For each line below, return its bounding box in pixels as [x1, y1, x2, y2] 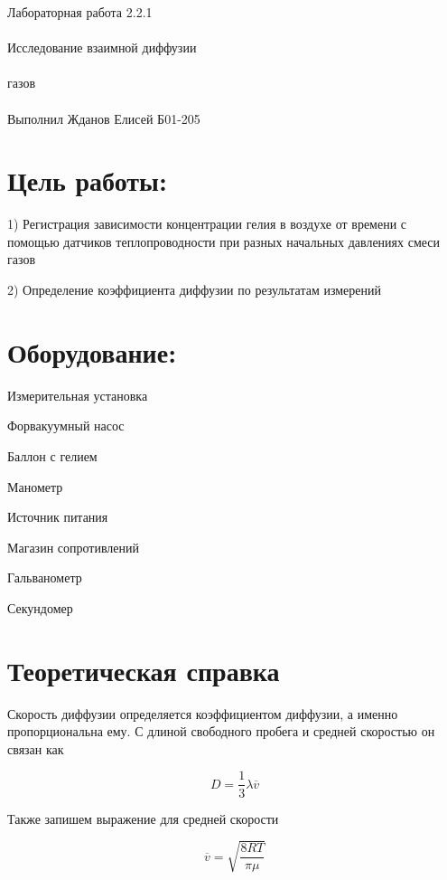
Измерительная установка [7, 385, 148, 404]
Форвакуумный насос [7, 416, 125, 435]
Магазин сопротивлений [7, 537, 140, 556]
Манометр [7, 477, 63, 496]
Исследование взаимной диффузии [7, 38, 197, 57]
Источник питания [7, 507, 108, 526]
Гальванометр [7, 568, 82, 587]
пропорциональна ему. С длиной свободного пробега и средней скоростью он [7, 722, 435, 741]
